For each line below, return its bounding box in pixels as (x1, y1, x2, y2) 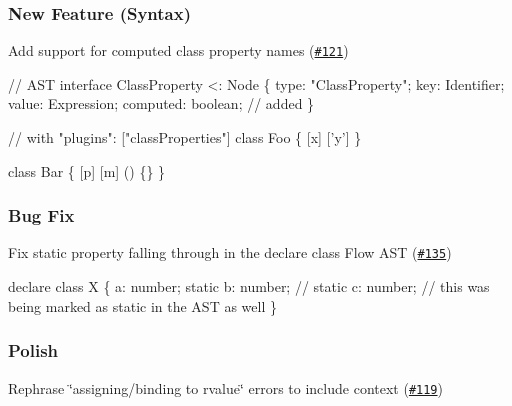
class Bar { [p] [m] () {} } (8, 160, 166, 181)
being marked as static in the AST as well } (8, 295, 277, 316)
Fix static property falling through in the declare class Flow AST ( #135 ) (8, 242, 452, 263)
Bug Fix (8, 203, 75, 228)
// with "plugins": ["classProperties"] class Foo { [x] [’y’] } (8, 127, 362, 148)
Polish (8, 338, 59, 363)
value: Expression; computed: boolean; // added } (8, 93, 315, 114)
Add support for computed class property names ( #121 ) (8, 40, 349, 61)
